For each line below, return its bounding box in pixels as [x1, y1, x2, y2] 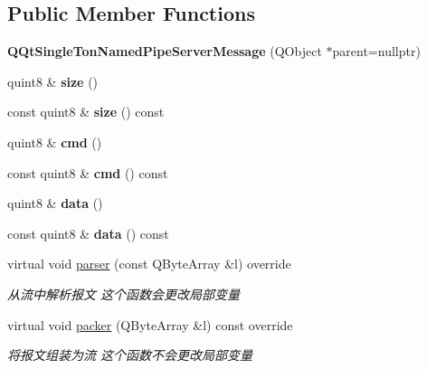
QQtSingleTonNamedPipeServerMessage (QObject [7, 42, 322, 61]
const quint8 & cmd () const [7, 163, 168, 182]
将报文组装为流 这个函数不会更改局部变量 [7, 345, 253, 364]
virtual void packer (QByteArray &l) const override [7, 315, 293, 334]
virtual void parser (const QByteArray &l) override [7, 254, 291, 273]
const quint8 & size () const [7, 102, 165, 121]
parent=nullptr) [332, 42, 421, 61]
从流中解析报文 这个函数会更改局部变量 [7, 284, 241, 303]
